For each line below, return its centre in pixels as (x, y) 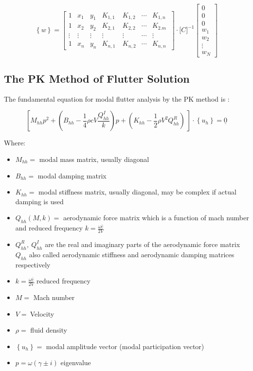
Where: (15, 143)
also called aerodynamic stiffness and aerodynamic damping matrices (132, 254)
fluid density (49, 330)
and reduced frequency (49, 228)
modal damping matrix (72, 175)
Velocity (42, 313)
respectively (33, 264)
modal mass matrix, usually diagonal (94, 159)
